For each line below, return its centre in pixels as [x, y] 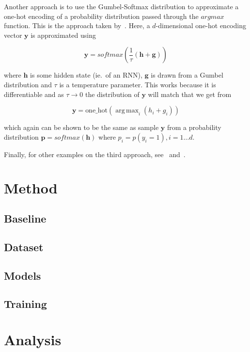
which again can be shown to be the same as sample [81, 127]
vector [13, 35]
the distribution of [112, 94]
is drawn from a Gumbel [187, 75]
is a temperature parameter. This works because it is [138, 84]
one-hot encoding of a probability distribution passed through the [101, 16]
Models [23, 275]
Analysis [33, 340]
